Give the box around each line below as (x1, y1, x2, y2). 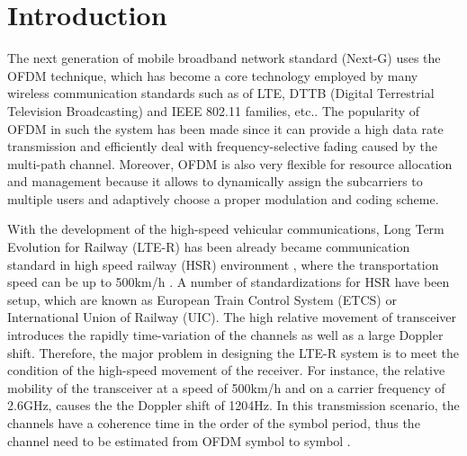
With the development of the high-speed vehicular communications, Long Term (7, 219, 445, 238)
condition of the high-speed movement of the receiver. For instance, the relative (7, 361, 445, 380)
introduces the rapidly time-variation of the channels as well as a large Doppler (7, 326, 444, 344)
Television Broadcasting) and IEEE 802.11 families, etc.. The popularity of (7, 101, 420, 120)
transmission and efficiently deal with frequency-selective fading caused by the (7, 137, 438, 156)
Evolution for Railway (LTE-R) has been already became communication (7, 237, 410, 256)
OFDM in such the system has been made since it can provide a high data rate (7, 119, 444, 138)
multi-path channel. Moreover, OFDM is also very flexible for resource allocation (7, 154, 453, 173)
